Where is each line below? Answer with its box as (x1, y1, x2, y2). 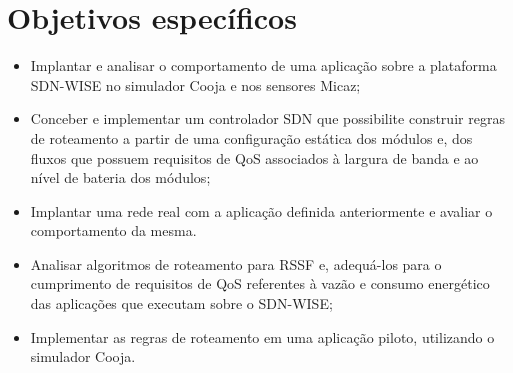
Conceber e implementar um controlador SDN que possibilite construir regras (30, 108, 505, 129)
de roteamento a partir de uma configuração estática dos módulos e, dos (30, 127, 473, 148)
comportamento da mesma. (30, 220, 197, 241)
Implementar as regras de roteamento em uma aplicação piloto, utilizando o (30, 326, 495, 347)
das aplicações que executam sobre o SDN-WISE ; (30, 293, 333, 314)
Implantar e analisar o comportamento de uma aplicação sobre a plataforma (30, 55, 497, 76)
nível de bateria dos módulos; (30, 167, 211, 188)
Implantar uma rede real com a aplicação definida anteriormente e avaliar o (30, 200, 493, 221)
